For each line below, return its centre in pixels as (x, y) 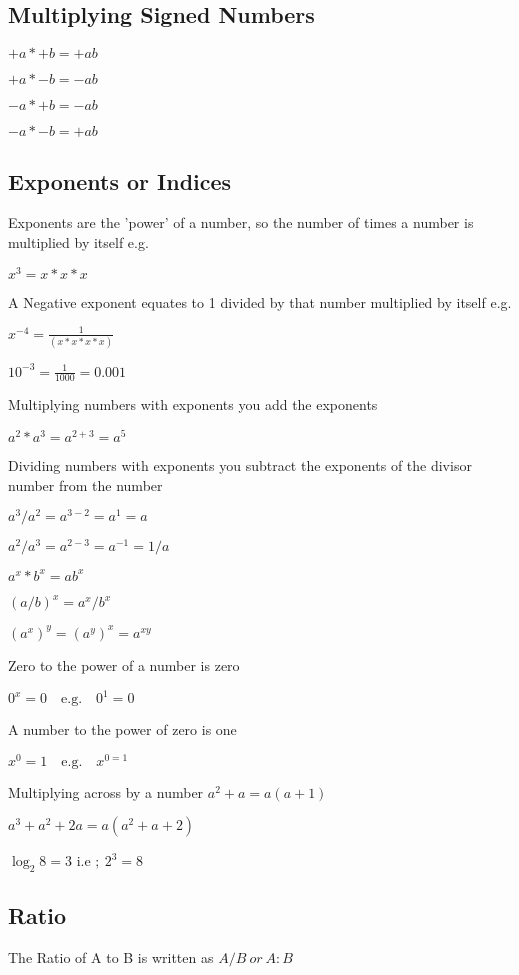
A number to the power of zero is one (122, 729)
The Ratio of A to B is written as (111, 957)
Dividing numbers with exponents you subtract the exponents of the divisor (240, 465)
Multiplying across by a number (106, 791)
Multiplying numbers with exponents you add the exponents (193, 404)
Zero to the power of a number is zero (124, 664)
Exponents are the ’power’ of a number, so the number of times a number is (241, 222)
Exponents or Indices (120, 180)
